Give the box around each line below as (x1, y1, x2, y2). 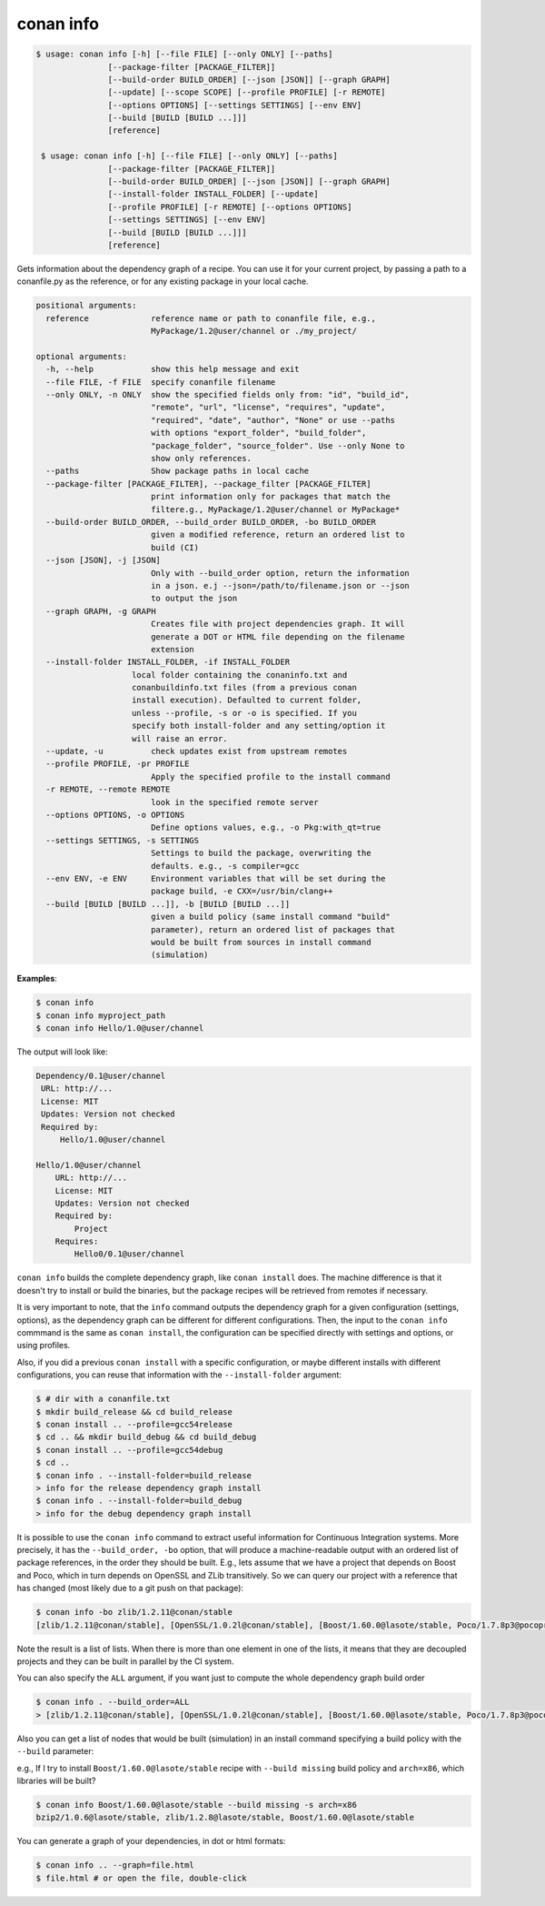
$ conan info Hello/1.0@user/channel (35, 1024, 204, 1034)
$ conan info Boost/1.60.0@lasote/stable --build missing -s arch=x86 (35, 1800, 358, 1810)
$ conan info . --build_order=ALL (35, 1697, 190, 1708)
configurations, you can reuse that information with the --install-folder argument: (16, 1369, 342, 1380)
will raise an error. (132, 733, 228, 743)
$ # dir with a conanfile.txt (35, 1394, 171, 1405)
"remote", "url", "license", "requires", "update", (150, 402, 386, 413)
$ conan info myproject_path (35, 1010, 166, 1021)
